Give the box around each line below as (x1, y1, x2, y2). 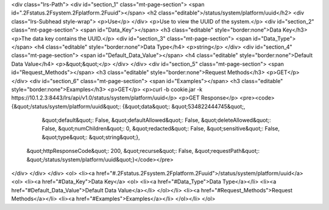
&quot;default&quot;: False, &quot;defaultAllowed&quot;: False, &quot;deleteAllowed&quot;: (41, 117, 271, 124)
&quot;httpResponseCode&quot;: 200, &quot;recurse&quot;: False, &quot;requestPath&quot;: (26, 147, 260, 155)
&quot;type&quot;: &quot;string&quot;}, (41, 134, 140, 141)
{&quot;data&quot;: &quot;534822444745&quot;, (122, 103, 246, 110)
